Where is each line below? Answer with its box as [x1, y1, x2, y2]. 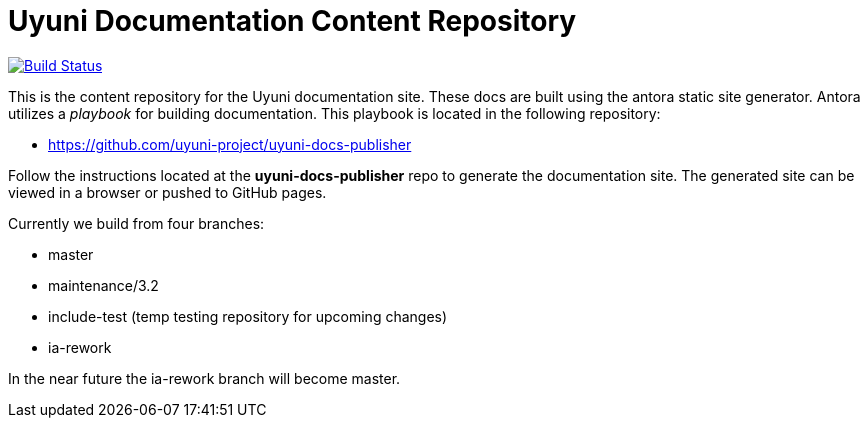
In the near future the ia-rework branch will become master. [8, 369, 401, 387]
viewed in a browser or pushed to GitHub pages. [8, 183, 327, 201]
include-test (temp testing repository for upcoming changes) [48, 307, 448, 325]
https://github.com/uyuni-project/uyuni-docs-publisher [48, 135, 412, 153]
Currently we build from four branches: [8, 214, 265, 232]
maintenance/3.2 [48, 276, 159, 294]
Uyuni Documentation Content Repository [8, 4, 577, 38]
